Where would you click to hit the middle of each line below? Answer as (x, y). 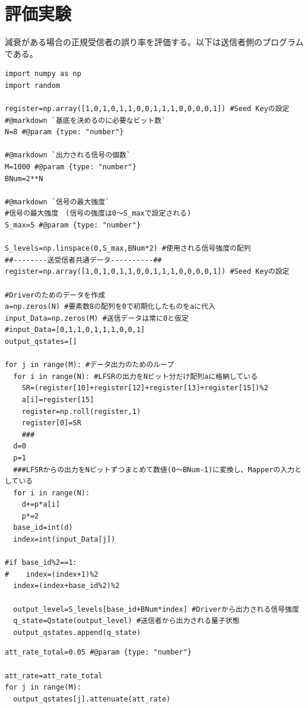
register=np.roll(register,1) (81, 411)
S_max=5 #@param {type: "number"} (73, 225)
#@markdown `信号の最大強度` (57, 202)
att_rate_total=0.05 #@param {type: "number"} (98, 652)
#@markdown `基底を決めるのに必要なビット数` (85, 120)
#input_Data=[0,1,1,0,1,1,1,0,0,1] (75, 330)
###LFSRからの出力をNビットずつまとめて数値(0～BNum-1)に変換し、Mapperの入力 (154, 470)
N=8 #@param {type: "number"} (64, 132)
